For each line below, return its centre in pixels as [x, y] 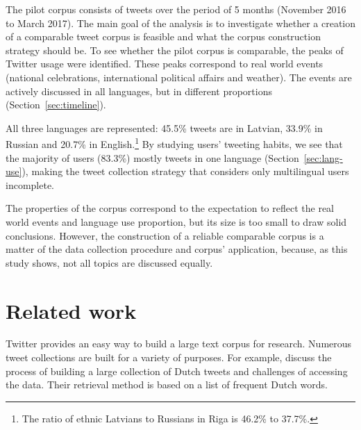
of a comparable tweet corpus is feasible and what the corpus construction [163, 36]
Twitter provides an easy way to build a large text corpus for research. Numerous [179, 344]
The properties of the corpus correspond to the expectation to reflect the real [170, 208]
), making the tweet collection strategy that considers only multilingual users [185, 171]
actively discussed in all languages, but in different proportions [139, 91]
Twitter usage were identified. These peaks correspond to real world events [165, 64]
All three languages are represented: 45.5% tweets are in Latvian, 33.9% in [164, 127]
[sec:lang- [323, 157]
